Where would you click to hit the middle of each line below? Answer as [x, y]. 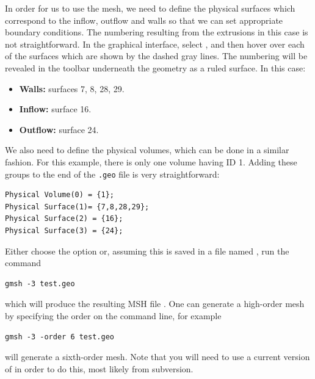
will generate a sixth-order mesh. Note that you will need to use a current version [157, 357]
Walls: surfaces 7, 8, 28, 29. [72, 88]
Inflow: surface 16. [55, 109]
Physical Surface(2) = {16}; [64, 219]
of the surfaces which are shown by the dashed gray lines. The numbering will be [156, 56]
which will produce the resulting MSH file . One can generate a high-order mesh [155, 304]
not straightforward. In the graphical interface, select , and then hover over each [155, 44]
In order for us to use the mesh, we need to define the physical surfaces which [150, 8]
